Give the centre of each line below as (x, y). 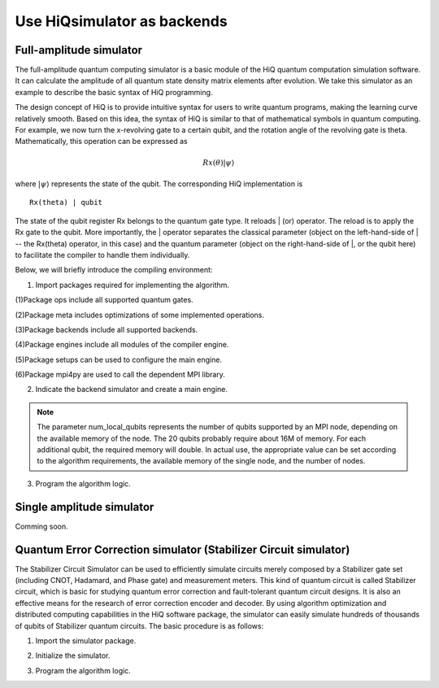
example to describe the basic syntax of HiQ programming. (114, 92)
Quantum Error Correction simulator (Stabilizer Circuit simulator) (183, 549)
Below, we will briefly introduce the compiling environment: (114, 270)
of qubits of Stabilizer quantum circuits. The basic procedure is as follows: (139, 625)
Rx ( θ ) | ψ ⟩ (218, 162)
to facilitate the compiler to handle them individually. (102, 255)
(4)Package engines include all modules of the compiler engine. (122, 345)
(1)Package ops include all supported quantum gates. (104, 300)
